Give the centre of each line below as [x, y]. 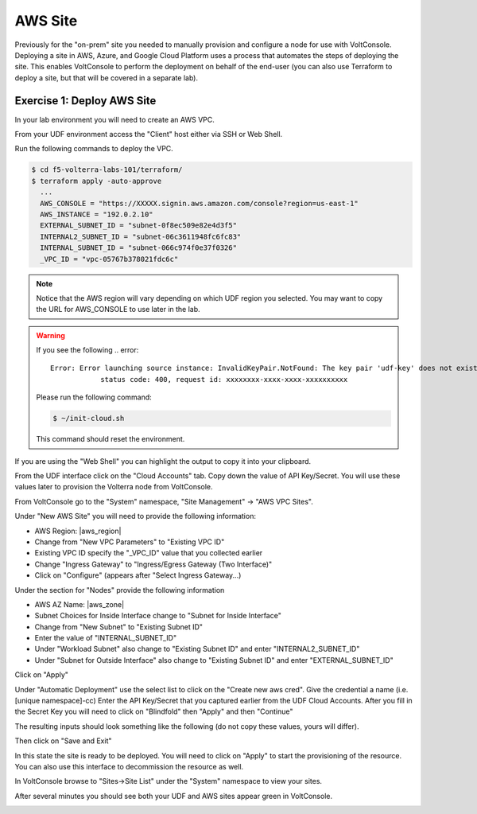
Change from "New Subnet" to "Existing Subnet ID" [118, 627]
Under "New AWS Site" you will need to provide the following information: [135, 516]
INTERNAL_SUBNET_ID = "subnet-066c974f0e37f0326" [139, 248]
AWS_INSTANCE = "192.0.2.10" [97, 214]
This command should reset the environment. [111, 439]
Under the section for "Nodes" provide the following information [120, 590]
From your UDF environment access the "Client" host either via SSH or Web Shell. [149, 134]
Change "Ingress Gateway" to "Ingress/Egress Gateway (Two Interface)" [153, 564]
